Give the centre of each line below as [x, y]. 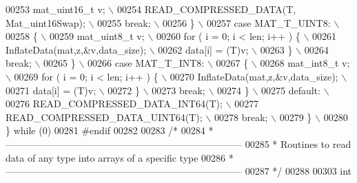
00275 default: [290, 90]
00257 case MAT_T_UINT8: [268, 22]
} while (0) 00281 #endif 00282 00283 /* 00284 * [110, 130]
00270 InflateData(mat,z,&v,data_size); [254, 76]
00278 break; [241, 117]
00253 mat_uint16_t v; [55, 9]
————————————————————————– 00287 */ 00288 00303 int [179, 171]
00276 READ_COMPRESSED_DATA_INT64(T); [114, 104]
